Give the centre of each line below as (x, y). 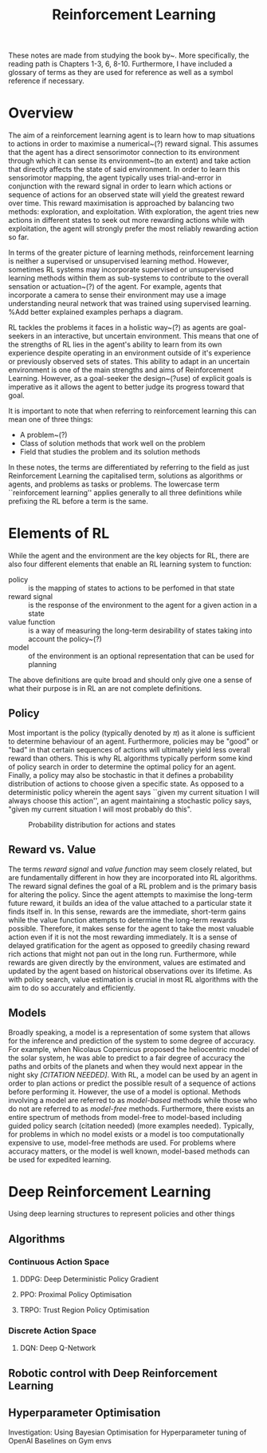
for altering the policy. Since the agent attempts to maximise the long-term (130, 894)
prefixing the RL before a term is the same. (79, 502)
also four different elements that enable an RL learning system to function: (130, 564)
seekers (21, 336)
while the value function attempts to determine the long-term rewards (123, 919)
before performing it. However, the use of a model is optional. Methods (125, 1091)
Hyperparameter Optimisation (84, 1413)
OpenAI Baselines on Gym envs (60, 1440)
